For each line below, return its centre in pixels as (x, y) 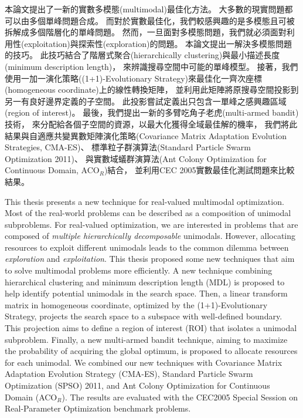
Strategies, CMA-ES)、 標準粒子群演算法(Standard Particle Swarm (128, 147)
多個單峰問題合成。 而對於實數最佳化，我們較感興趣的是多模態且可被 (162, 20)
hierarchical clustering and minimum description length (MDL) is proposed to (145, 282)
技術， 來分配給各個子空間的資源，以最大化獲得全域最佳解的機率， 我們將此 (151, 124)
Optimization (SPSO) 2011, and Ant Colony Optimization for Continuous (137, 385)
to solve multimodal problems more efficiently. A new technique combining (139, 270)
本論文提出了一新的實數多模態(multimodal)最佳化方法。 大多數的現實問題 (145, 9)
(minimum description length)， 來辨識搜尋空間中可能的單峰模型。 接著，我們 (151, 66)
